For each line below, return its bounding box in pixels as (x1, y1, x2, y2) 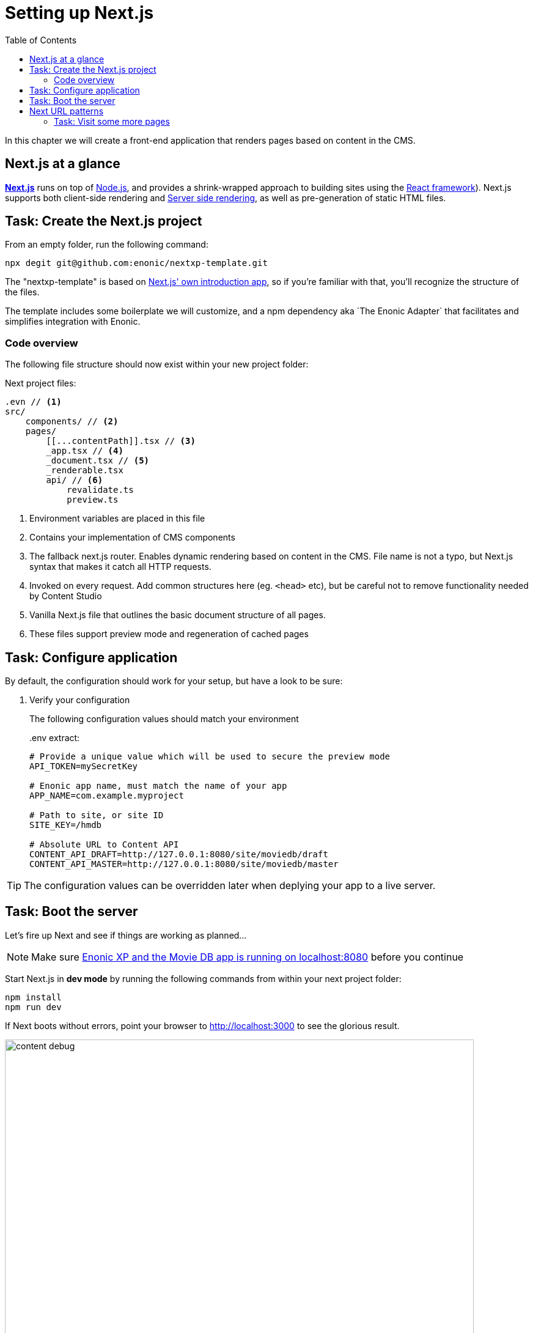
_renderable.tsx (46, 465, 123, 476)
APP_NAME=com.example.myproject (29, 791, 184, 801)
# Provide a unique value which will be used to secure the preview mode (29, 751, 391, 762)
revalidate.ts (67, 485, 134, 495)
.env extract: (29, 733, 80, 744)
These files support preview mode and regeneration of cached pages (29, 629, 309, 640)
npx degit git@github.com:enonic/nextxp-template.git (5, 258, 268, 268)
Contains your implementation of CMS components (29, 532, 235, 543)
